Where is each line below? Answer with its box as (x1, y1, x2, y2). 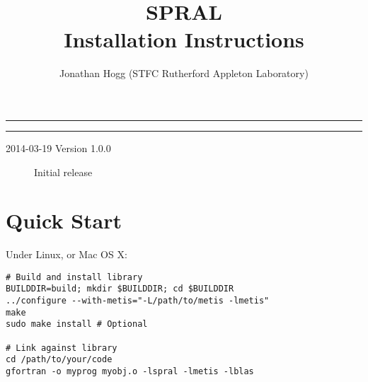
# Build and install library (6, 272, 143, 282)
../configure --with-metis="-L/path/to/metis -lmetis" (6, 296, 270, 306)
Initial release (34, 164, 93, 179)
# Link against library (6, 342, 117, 353)
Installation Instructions (64, 25, 304, 54)
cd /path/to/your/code (6, 354, 113, 365)
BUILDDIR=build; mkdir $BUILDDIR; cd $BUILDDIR (6, 284, 234, 294)
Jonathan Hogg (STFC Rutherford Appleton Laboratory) (59, 66, 309, 81)
